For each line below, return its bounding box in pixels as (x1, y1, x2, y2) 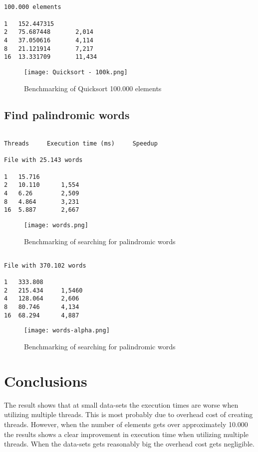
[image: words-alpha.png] (24, 327, 110, 334)
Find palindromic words (4, 107, 130, 123)
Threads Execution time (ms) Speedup (4, 140, 158, 147)
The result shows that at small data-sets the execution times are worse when (4, 399, 239, 410)
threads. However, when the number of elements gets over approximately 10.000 (4, 419, 248, 429)
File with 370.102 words (4, 262, 86, 269)
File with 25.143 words (4, 156, 83, 164)
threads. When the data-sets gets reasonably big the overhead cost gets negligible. (4, 439, 255, 449)
